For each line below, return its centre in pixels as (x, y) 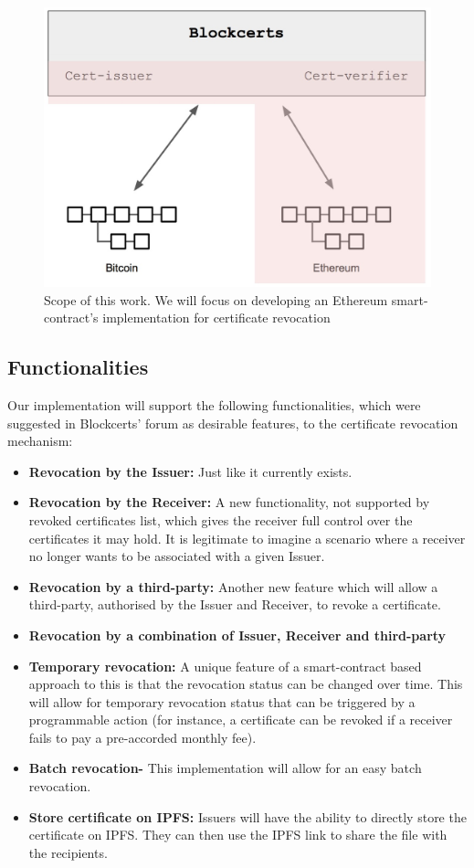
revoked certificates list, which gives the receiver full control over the (221, 519)
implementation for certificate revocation (216, 318)
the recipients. (68, 852)
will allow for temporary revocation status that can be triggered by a (222, 701)
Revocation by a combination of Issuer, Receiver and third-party (237, 635)
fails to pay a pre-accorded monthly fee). (142, 737)
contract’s (71, 318)
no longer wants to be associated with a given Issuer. (177, 556)
